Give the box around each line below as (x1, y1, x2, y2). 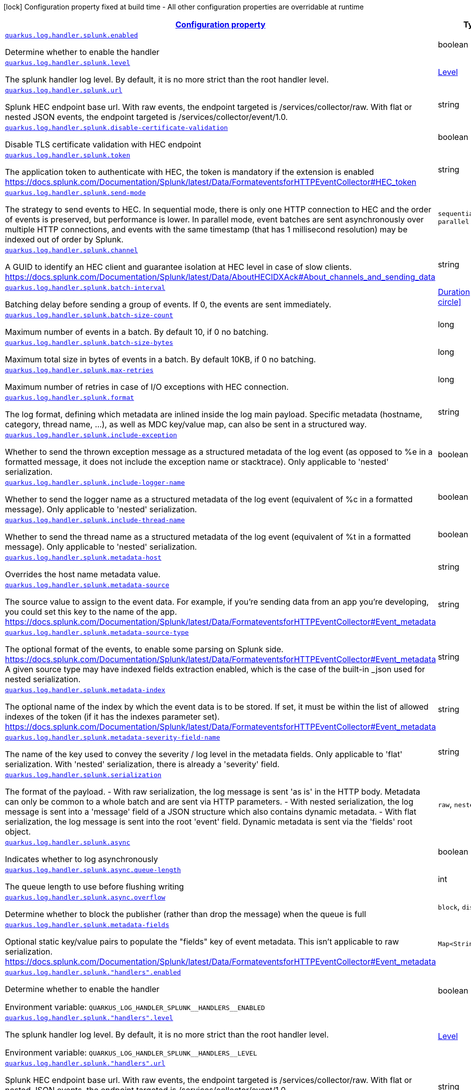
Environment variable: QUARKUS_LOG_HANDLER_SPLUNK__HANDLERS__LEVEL (5, 1048, 257, 1058)
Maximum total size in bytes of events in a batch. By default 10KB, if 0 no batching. (5, 354, 316, 364)
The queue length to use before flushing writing (5, 882, 184, 892)
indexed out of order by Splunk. (5, 234, 124, 244)
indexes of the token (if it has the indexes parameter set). (5, 712, 220, 722)
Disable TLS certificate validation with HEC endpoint (5, 139, 201, 149)
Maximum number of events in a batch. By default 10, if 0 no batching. (5, 327, 269, 337)
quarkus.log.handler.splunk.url (5, 86, 122, 94)
